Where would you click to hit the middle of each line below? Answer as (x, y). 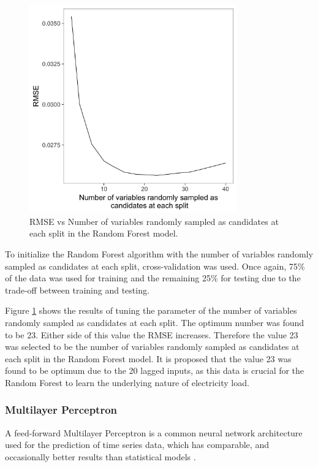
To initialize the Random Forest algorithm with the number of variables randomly (159, 253)
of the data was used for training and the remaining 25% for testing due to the (153, 278)
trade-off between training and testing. (77, 290)
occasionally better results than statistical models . (100, 456)
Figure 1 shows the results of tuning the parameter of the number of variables (151, 310)
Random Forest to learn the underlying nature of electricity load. (127, 382)
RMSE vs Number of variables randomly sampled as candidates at (154, 221)
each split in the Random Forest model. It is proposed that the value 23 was (148, 358)
